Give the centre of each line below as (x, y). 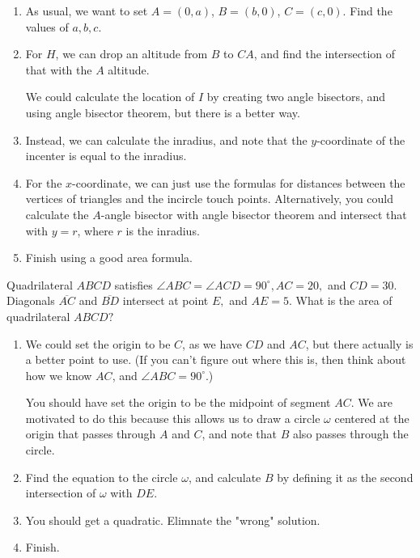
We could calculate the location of (110, 97)
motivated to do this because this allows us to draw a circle (173, 418)
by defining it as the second (345, 477)
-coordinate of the (361, 139)
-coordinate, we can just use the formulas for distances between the (239, 182)
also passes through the (350, 434)
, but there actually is (359, 343)
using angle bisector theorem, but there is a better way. (163, 112)
